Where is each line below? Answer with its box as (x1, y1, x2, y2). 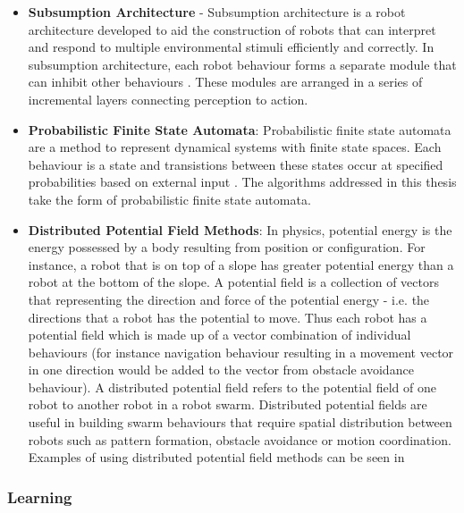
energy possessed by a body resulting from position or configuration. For (28, 238, 426, 256)
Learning (7, 485, 72, 508)
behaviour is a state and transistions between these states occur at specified (28, 155, 443, 173)
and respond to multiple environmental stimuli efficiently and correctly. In (28, 38, 434, 56)
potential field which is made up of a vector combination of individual (28, 325, 411, 344)
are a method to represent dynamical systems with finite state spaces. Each (28, 138, 442, 156)
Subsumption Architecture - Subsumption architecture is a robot (28, 3, 406, 21)
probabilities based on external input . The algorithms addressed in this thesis (28, 172, 457, 191)
